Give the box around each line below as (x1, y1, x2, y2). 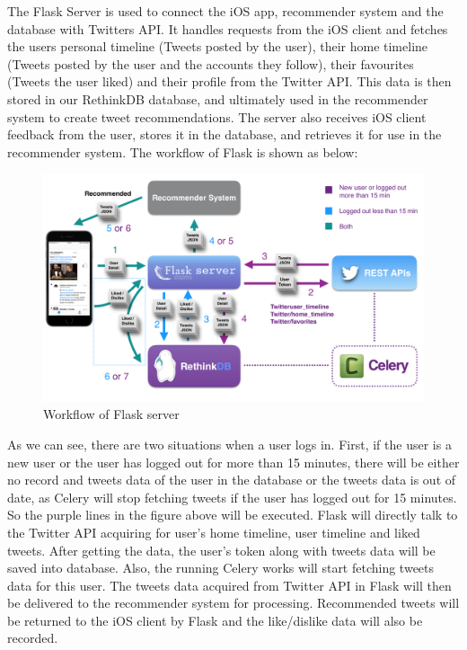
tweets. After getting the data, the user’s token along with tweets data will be (7, 540, 436, 559)
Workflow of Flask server (43, 405, 180, 423)
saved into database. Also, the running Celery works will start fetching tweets (7, 558, 435, 577)
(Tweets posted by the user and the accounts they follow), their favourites (7, 54, 414, 73)
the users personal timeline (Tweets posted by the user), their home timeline (7, 37, 428, 56)
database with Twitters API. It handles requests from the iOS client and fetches (7, 19, 448, 38)
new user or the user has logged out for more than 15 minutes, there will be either (7, 452, 460, 471)
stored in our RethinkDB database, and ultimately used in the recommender (7, 89, 428, 108)
